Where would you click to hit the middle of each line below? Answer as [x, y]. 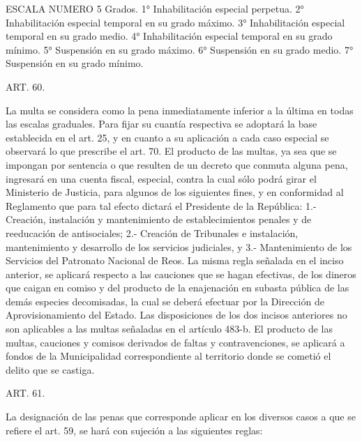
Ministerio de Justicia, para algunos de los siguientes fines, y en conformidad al [175, 192]
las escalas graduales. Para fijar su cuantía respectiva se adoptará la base [161, 124]
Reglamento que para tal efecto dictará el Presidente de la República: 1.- [161, 205]
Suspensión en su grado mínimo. [75, 63]
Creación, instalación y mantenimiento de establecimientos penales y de [159, 219]
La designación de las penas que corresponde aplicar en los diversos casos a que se [181, 417]
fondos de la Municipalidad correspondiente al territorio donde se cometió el [168, 356]
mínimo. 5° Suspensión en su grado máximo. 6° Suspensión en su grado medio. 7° [180, 49]
